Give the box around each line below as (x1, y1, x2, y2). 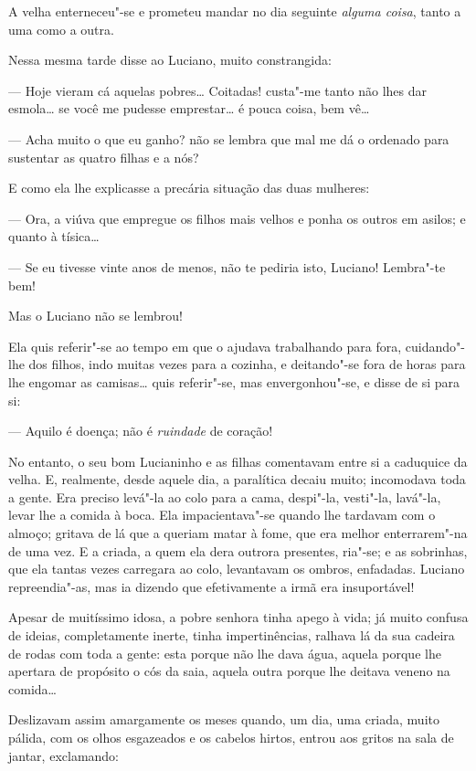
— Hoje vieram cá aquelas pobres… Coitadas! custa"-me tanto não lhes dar (8, 80, 428, 100)
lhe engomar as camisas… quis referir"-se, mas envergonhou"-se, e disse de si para (8, 372, 460, 391)
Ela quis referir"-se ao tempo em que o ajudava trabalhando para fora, (8, 336, 402, 355)
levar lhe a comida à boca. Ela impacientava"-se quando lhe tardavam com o (8, 505, 436, 524)
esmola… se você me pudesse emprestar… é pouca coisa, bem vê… (8, 99, 370, 118)
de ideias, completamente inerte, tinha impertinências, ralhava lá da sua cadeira (8, 626, 455, 645)
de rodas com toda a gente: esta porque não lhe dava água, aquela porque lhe (8, 643, 441, 662)
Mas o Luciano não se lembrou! (8, 306, 183, 325)
